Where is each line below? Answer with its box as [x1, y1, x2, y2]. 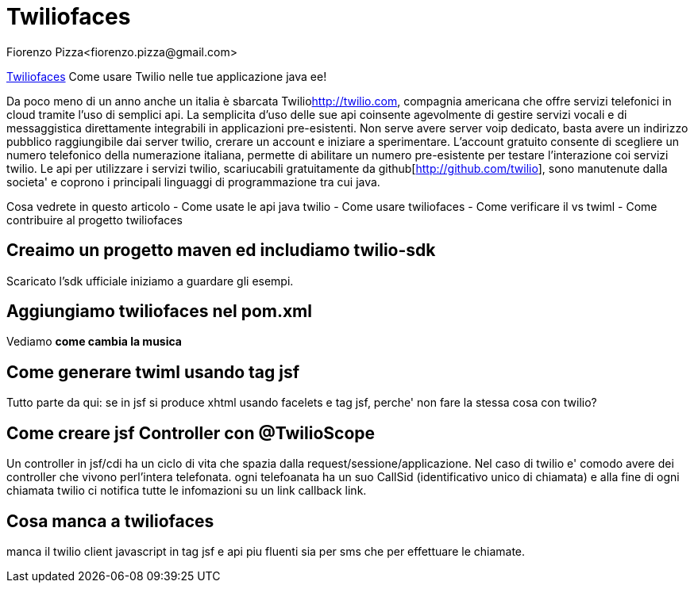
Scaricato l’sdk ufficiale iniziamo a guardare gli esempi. [6, 273, 294, 288]
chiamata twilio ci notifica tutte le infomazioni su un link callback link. [6, 484, 367, 498]
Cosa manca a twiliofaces [6, 511, 214, 531]
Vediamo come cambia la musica [6, 335, 182, 349]
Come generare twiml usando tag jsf [6, 361, 300, 382]
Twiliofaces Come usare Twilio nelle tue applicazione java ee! [6, 69, 327, 83]
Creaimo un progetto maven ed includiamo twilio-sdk [6, 240, 436, 261]
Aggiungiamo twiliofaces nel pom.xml [6, 301, 312, 322]
